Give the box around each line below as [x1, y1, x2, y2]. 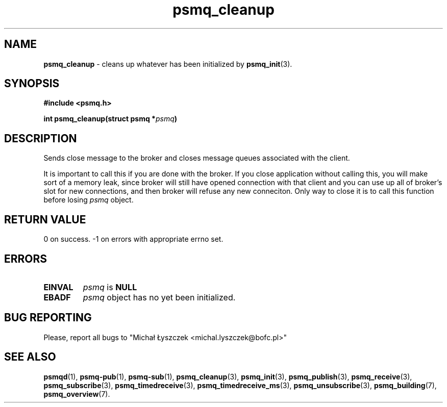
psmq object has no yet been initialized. [83, 292, 236, 302]
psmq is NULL [83, 282, 137, 292]
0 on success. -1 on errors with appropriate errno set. [43, 235, 224, 244]
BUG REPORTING [4, 311, 92, 324]
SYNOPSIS [4, 77, 60, 90]
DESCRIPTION [4, 132, 77, 145]
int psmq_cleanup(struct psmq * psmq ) [43, 114, 178, 123]
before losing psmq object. [43, 195, 134, 205]
